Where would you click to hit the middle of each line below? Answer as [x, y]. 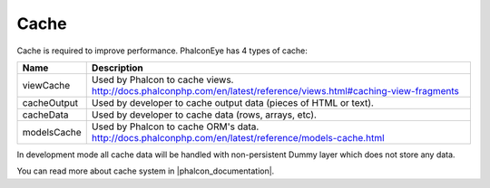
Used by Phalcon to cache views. [162, 80]
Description [118, 68]
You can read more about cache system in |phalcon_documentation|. [146, 171]
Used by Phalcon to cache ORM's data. [175, 127]
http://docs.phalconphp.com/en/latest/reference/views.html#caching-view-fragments [275, 90]
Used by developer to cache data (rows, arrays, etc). [204, 115]
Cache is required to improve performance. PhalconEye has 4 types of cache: [162, 51]
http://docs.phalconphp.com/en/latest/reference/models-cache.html [238, 137]
